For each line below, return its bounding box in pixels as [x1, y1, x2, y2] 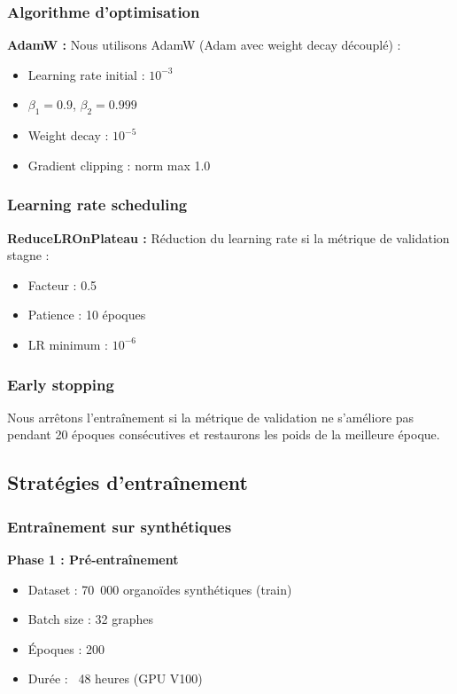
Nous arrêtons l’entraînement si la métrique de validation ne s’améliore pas [7, 407, 414, 426]
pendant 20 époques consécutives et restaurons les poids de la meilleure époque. [7, 425, 440, 444]
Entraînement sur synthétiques [7, 515, 232, 537]
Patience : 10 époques [27, 305, 146, 324]
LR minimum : [27, 335, 109, 353]
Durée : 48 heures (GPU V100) [27, 669, 203, 688]
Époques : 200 [27, 639, 105, 658]
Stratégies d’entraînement [7, 469, 248, 496]
